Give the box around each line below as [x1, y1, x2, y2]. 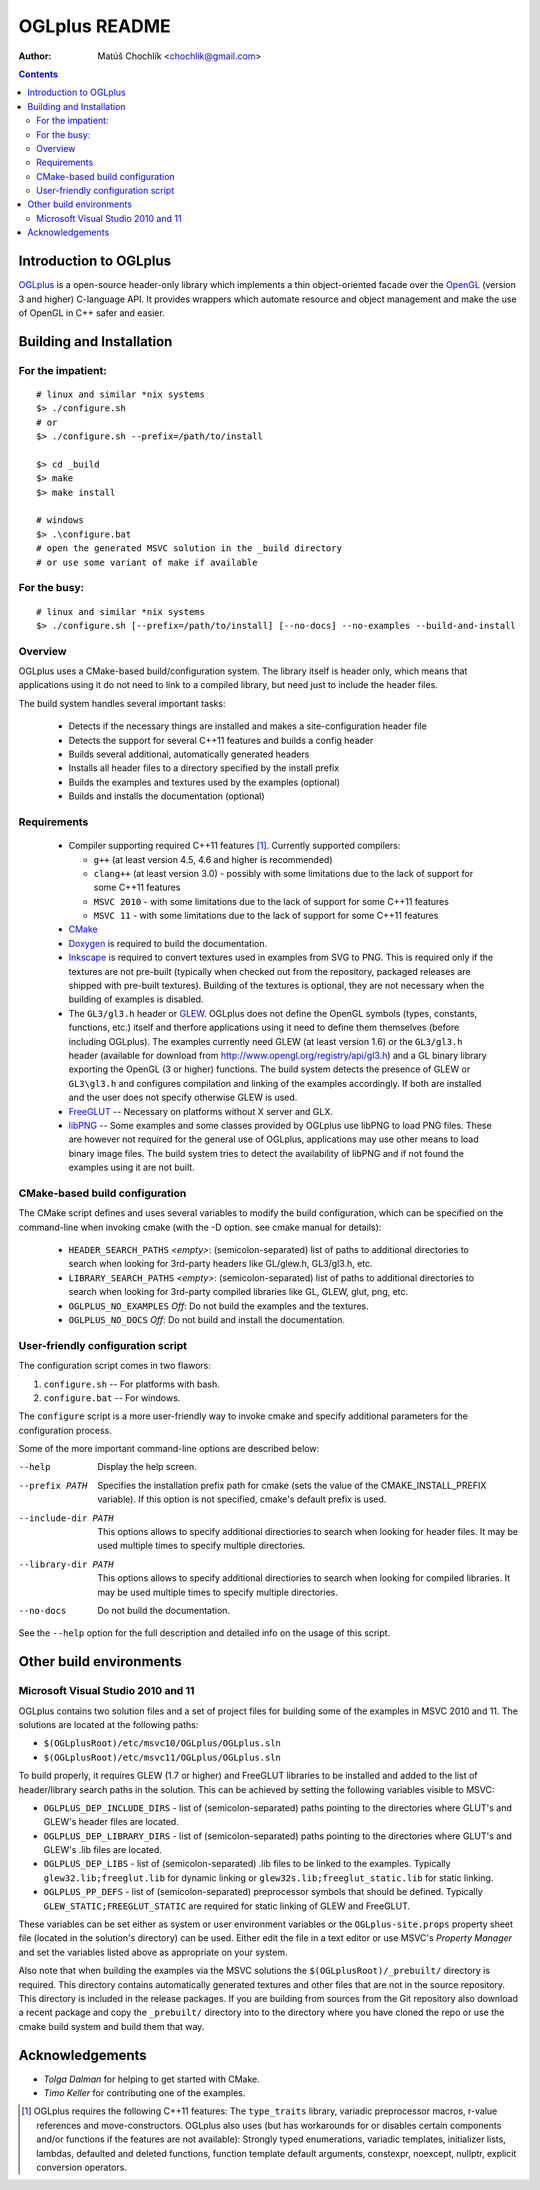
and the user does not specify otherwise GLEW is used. [68, 1091, 298, 1104]
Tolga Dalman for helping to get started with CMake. [43, 2073, 260, 2085]
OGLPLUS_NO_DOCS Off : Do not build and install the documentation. [68, 1314, 345, 1325]
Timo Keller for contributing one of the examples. [43, 2087, 246, 2099]
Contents [18, 68, 59, 80]
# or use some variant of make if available [36, 556, 259, 568]
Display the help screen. [97, 1461, 197, 1473]
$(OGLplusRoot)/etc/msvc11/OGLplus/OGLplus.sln [43, 1751, 282, 1763]
